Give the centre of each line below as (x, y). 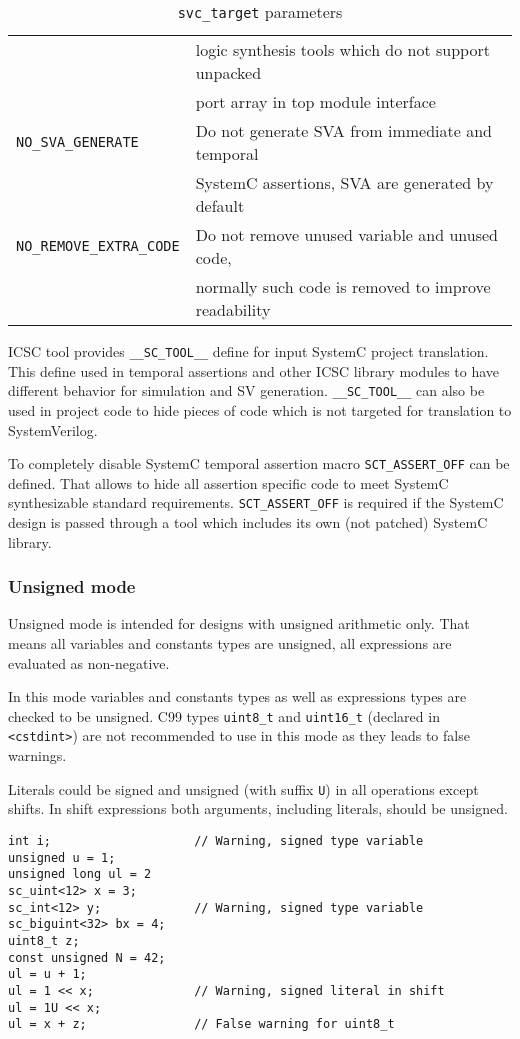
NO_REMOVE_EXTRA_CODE (98, 246)
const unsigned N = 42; (87, 957)
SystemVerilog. (53, 429)
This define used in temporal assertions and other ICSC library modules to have (254, 370)
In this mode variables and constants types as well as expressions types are (237, 696)
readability (233, 309)
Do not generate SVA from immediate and (343, 130)
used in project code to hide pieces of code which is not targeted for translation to (260, 409)
